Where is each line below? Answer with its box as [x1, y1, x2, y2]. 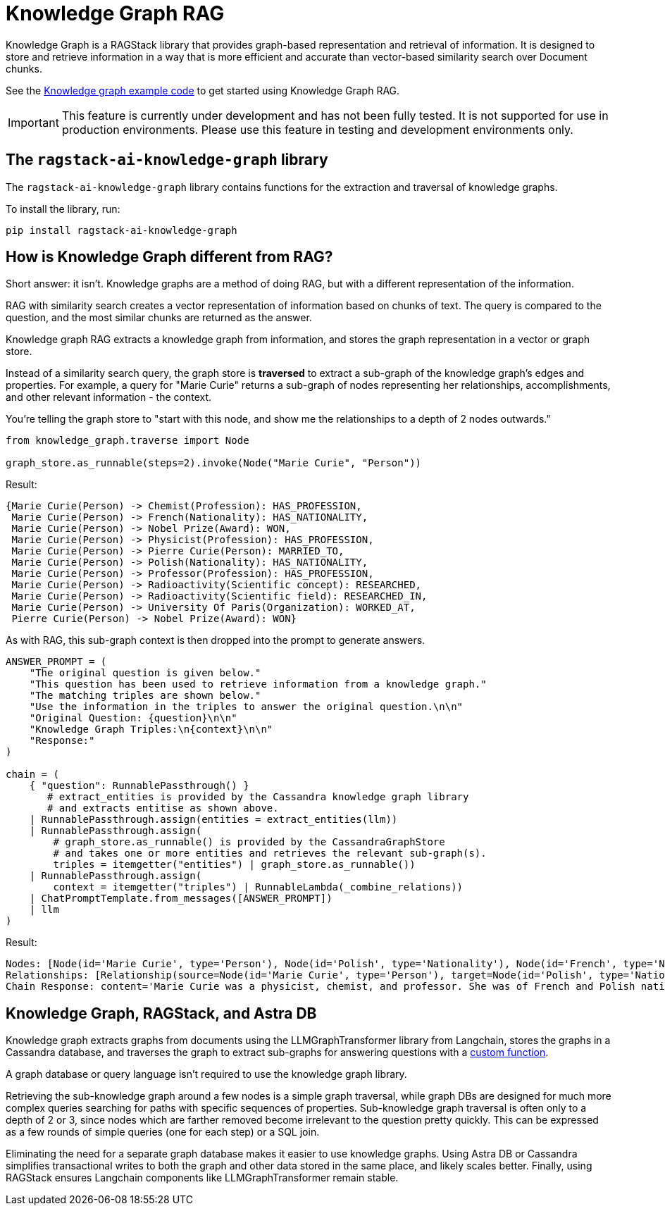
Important [8, 115, 59, 130]
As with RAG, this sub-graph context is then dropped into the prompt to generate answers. [6, 634, 425, 647]
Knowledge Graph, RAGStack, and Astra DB [6, 1004, 317, 1022]
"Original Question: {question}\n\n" [29, 712, 237, 724]
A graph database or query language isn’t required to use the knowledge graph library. [6, 1068, 407, 1081]
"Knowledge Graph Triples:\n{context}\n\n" [29, 724, 273, 735]
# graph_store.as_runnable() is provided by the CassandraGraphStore [53, 836, 445, 848]
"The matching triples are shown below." [29, 690, 261, 702]
